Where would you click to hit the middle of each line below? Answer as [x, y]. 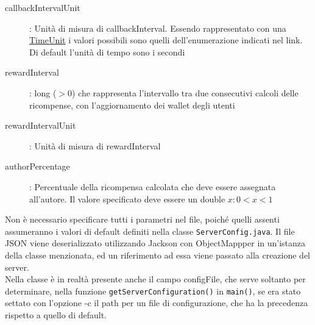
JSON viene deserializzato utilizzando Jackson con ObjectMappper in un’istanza [155, 243]
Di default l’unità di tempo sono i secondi [107, 52]
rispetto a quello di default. [56, 315]
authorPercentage [37, 166]
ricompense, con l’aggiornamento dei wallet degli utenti [132, 105]
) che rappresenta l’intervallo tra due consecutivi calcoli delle [185, 92]
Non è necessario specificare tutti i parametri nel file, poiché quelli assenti [142, 219]
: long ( [43, 92]
